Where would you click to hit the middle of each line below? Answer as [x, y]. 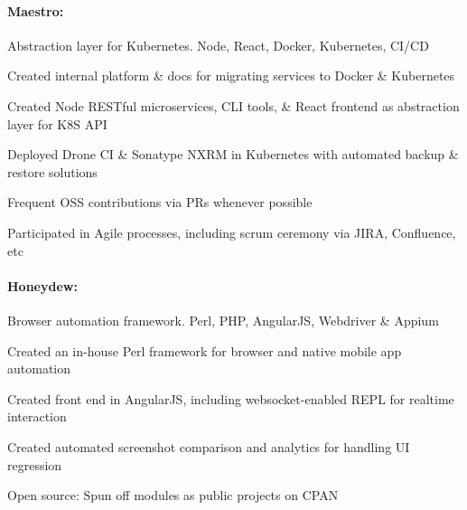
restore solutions [52, 171]
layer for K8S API [57, 123]
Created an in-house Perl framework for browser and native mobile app [205, 350]
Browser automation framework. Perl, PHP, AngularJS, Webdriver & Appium [223, 320]
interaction [37, 416]
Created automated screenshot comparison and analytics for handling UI [209, 446]
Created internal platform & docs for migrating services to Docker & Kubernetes [231, 76]
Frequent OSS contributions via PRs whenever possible [160, 202]
